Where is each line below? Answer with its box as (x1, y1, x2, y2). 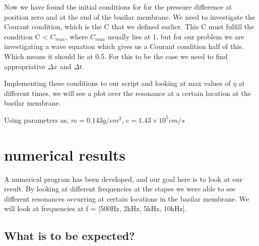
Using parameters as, (4, 114, 69, 125)
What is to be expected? (4, 228, 135, 243)
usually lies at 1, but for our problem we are (107, 31, 244, 41)
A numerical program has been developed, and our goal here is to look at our (4, 173, 243, 184)
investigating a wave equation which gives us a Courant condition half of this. (4, 41, 244, 52)
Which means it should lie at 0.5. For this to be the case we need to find (4, 51, 228, 61)
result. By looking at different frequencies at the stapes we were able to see (4, 183, 236, 194)
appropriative (4, 61, 45, 71)
